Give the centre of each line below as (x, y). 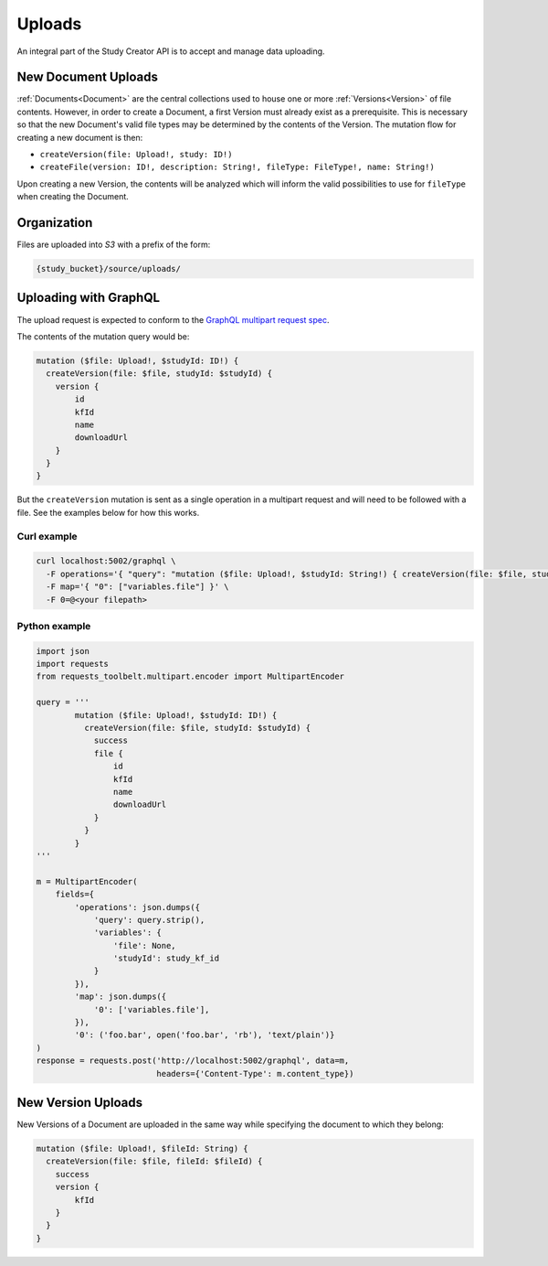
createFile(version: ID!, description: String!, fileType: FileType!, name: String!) (237, 167)
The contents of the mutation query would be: (103, 336)
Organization (55, 223)
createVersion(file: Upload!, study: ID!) (136, 155)
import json (63, 651)
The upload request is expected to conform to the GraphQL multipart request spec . (173, 319)
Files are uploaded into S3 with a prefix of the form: (114, 245)
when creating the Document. (73, 197)
